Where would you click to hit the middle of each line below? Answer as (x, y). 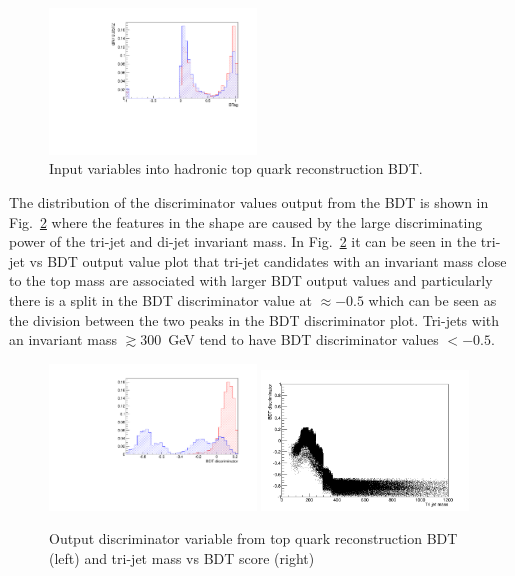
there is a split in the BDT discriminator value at (160, 299)
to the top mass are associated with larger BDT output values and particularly (251, 280)
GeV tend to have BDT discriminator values (303, 339)
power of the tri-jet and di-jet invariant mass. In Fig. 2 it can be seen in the (243, 241)
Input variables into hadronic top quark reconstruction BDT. (236, 168)
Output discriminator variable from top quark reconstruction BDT (253, 538)
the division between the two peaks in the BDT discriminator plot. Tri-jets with (254, 319)
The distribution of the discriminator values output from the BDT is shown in (249, 202)
